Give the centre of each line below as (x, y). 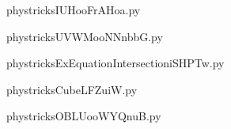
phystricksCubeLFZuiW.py (72, 89)
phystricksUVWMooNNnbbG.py (85, 36)
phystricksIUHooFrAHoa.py (74, 9)
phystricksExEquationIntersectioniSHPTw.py (116, 63)
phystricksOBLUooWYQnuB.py (84, 116)
